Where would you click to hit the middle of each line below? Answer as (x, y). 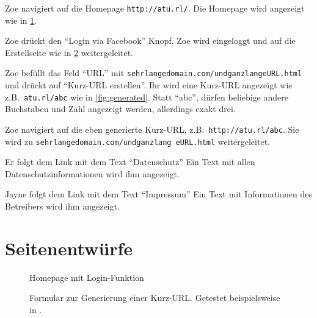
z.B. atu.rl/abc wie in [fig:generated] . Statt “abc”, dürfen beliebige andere (147, 97)
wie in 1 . (21, 20)
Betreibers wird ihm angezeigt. (62, 206)
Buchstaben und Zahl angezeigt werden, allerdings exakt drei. (120, 109)
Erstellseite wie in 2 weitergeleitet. (69, 52)
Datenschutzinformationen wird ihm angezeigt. (92, 173)
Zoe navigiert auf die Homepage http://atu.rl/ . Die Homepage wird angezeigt (155, 8)
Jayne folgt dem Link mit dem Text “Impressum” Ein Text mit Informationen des (158, 194)
